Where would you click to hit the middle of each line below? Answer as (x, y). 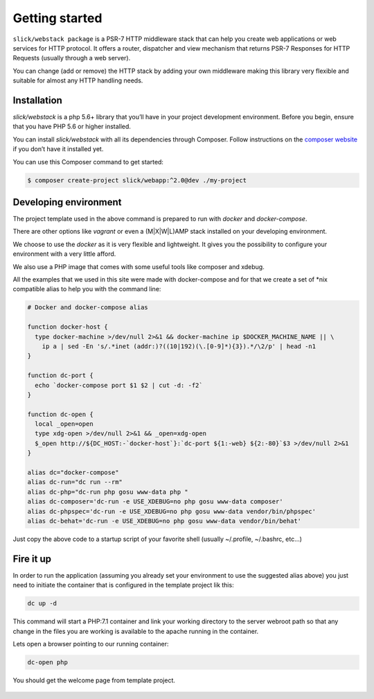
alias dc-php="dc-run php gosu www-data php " (108, 492)
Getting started (57, 18)
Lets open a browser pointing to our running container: (91, 644)
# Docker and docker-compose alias (88, 308)
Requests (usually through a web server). (72, 58)
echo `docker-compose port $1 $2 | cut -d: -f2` (119, 385)
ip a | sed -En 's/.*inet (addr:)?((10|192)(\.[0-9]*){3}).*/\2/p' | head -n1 (179, 346)
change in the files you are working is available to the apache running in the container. (136, 631)
